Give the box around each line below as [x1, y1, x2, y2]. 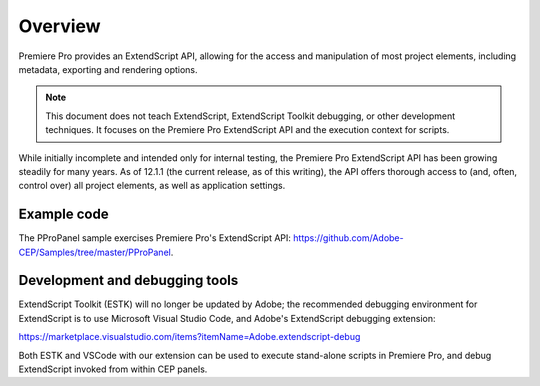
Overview [18, 15, 101, 37]
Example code [18, 206, 109, 223]
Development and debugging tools [18, 272, 239, 289]
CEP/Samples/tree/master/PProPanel [18, 246, 172, 258]
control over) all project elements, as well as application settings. [18, 180, 286, 192]
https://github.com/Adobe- [293, 232, 404, 244]
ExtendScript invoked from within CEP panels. [18, 363, 208, 375]
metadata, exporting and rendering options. [18, 63, 199, 75]
